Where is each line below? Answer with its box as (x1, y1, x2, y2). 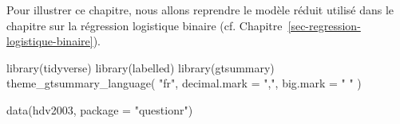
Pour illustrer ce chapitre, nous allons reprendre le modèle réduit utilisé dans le (6, 2, 394, 17)
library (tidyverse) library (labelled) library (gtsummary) (6, 59, 275, 76)
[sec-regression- (287, 17, 361, 33)
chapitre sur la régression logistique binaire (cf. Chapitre (6, 17, 283, 33)
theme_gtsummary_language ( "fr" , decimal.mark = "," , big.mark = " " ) (6, 75, 362, 91)
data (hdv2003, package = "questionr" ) (6, 101, 193, 118)
